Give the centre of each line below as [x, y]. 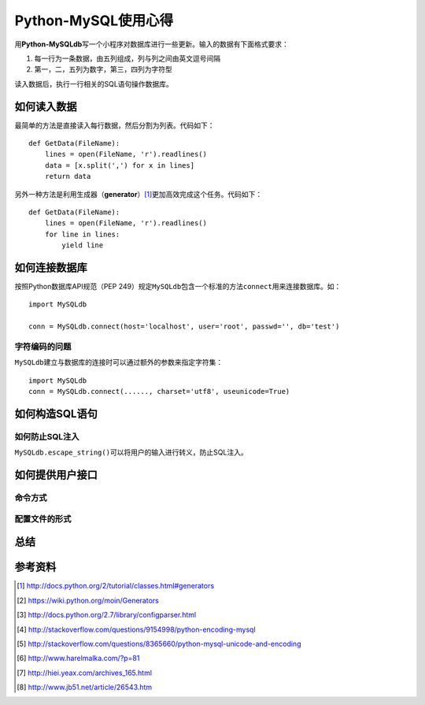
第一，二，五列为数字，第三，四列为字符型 [103, 69]
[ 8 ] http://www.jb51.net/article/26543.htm [85, 687]
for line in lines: [82, 234]
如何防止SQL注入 [47, 436]
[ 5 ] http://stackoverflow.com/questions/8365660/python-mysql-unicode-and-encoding [159, 644]
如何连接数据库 [51, 267]
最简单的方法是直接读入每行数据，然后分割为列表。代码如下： [115, 125]
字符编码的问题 [43, 347]
